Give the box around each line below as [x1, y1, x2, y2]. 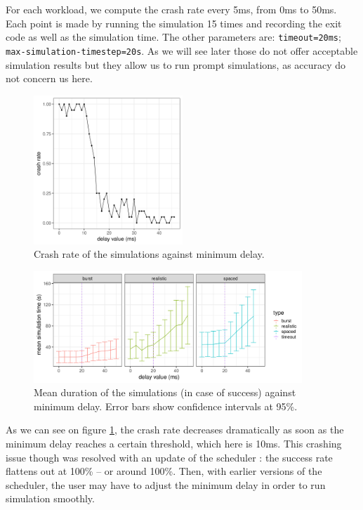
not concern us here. [6, 71, 93, 86]
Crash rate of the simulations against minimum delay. [34, 247, 265, 261]
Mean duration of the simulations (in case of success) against [34, 385, 296, 400]
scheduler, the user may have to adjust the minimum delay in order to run [6, 477, 326, 492]
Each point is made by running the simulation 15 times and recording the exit [6, 15, 342, 30]
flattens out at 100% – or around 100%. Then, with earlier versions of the [6, 464, 322, 478]
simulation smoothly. [6, 491, 95, 506]
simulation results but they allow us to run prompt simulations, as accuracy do [6, 57, 346, 72]
